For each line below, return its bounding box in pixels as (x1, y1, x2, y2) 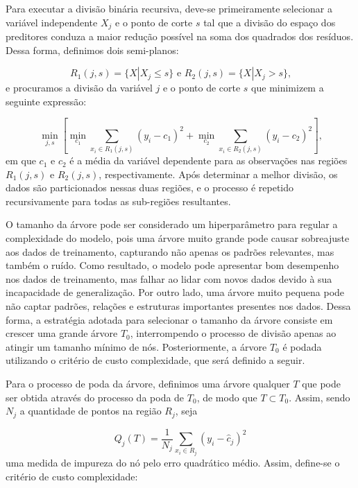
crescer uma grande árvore (6, 326, 118, 340)
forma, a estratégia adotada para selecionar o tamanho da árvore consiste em (6, 312, 333, 326)
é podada (282, 339, 322, 354)
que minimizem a (251, 80, 324, 95)
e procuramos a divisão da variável (6, 80, 153, 95)
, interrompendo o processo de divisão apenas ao (130, 326, 336, 340)
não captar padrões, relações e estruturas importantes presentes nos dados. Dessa (6, 299, 351, 313)
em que (6, 153, 36, 168)
